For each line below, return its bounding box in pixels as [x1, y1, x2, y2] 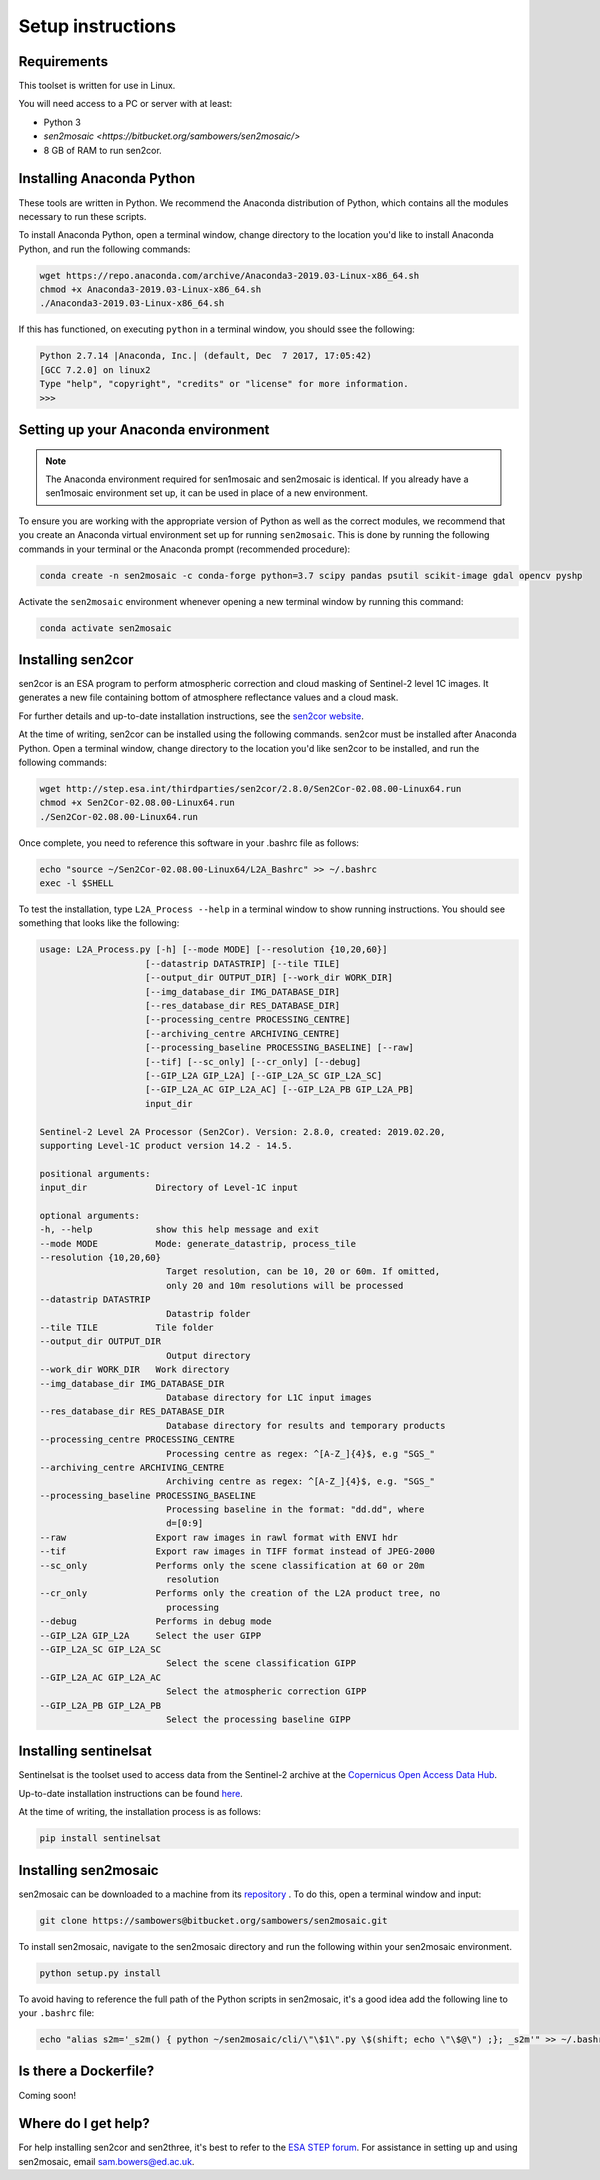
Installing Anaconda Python [18, 170, 196, 187]
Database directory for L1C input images [165, 1391, 372, 1403]
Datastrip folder [165, 1308, 251, 1319]
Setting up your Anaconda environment [18, 421, 270, 439]
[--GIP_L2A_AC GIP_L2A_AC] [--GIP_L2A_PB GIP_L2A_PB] [145, 1084, 415, 1095]
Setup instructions [18, 15, 177, 37]
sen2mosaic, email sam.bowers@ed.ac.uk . [18, 2155, 195, 2167]
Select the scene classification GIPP [165, 1658, 357, 1669]
